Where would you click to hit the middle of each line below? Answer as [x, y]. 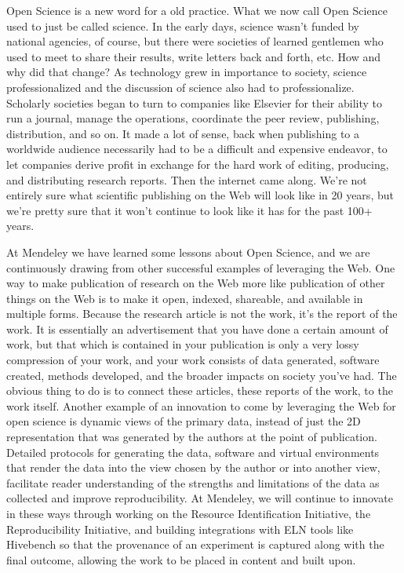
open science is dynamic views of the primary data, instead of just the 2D [184, 421]
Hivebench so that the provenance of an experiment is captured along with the [195, 544]
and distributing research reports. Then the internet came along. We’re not [187, 179]
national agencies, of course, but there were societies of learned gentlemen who [195, 41]
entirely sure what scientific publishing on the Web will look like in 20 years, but [200, 195]
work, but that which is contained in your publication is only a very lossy [183, 344]
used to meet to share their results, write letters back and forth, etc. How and [193, 56]
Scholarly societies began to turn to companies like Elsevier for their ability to [195, 102]
